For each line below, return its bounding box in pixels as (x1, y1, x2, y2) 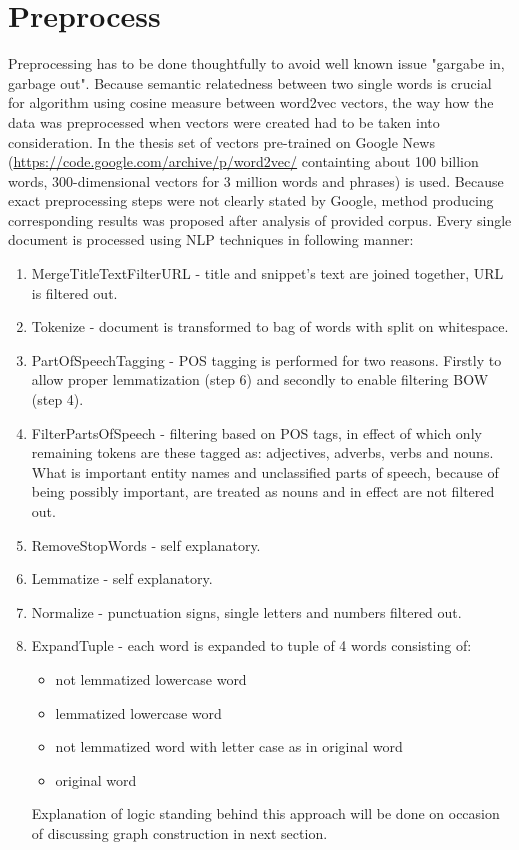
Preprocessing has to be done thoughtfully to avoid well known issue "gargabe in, (8, 53, 505, 74)
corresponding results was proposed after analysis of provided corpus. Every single (8, 209, 512, 230)
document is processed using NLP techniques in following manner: (8, 229, 414, 250)
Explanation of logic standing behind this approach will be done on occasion (31, 803, 500, 824)
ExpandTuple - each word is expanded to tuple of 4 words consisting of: (31, 635, 472, 656)
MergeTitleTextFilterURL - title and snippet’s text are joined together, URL (31, 263, 504, 284)
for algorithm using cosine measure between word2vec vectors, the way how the (8, 92, 494, 113)
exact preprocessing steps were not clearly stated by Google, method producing (8, 190, 494, 211)
